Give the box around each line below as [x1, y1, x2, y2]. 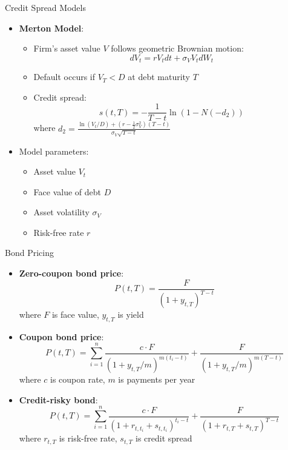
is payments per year [118, 373, 195, 386]
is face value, [51, 308, 99, 321]
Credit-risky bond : [19, 393, 98, 406]
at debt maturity [128, 70, 191, 83]
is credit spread [136, 432, 192, 445]
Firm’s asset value [33, 42, 100, 55]
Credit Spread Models [5, 1, 86, 13]
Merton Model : [19, 21, 84, 34]
